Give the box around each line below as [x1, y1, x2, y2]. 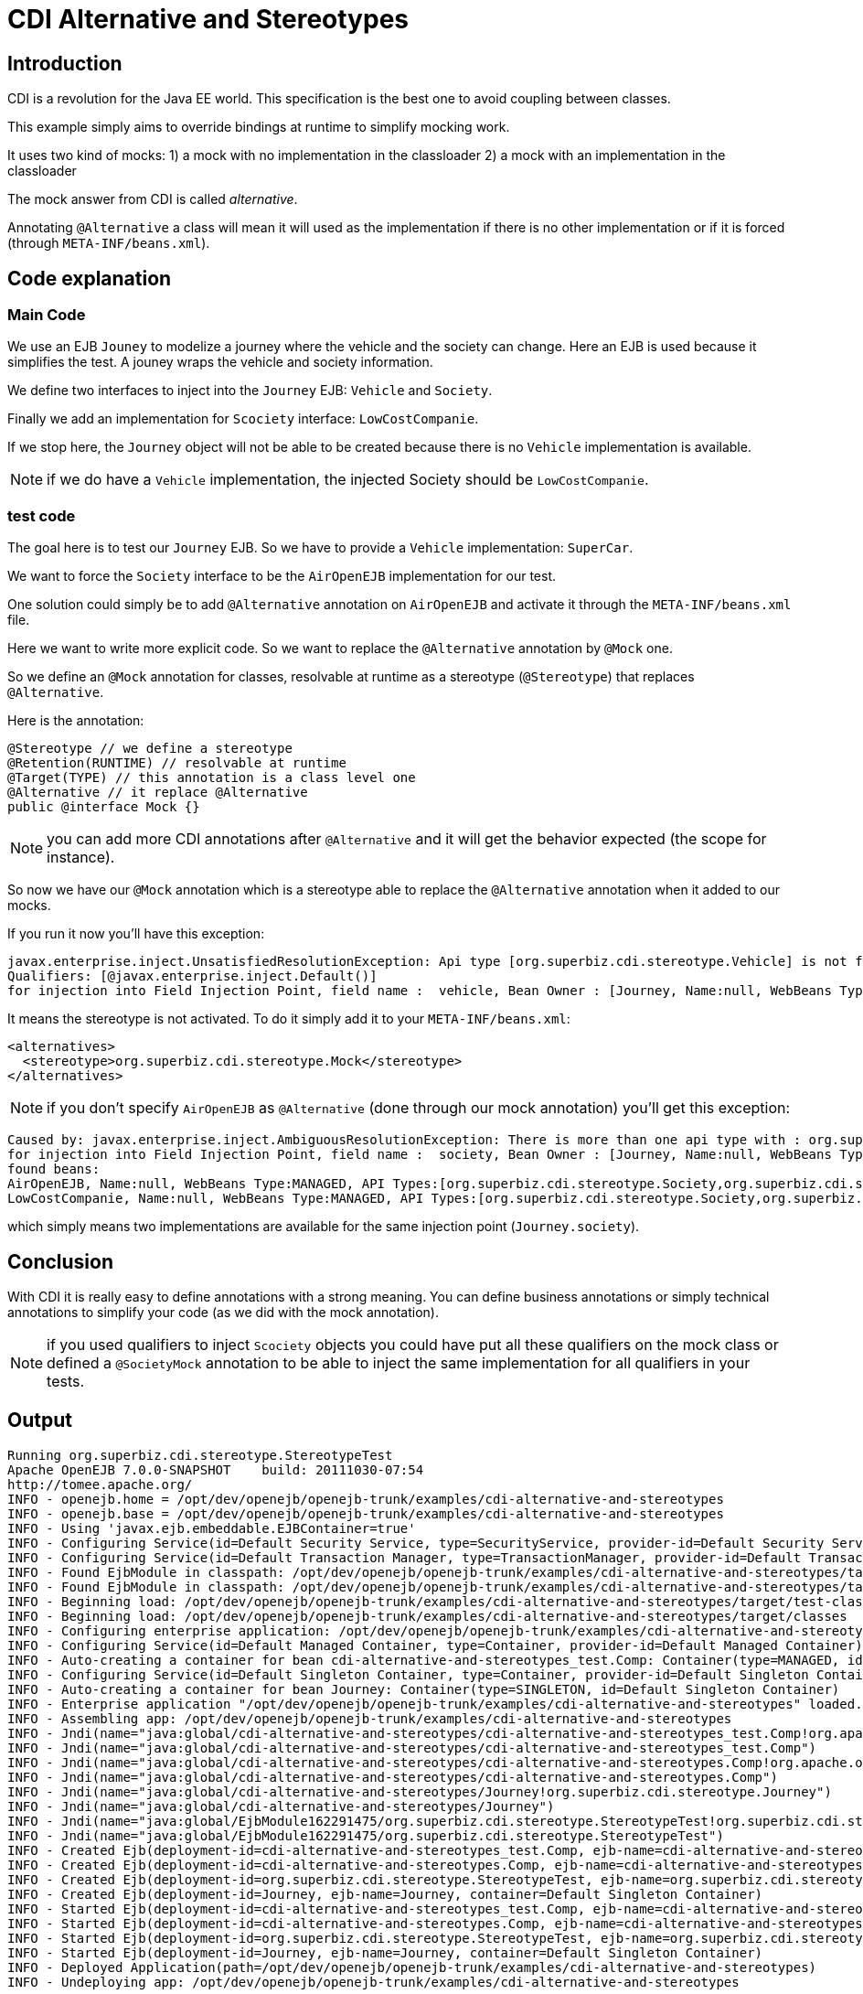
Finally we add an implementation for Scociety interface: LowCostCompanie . [7, 411, 479, 427]
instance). [47, 848, 115, 867]
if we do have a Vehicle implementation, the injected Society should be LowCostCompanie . [47, 470, 649, 489]
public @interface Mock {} [7, 799, 200, 815]
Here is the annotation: [7, 713, 144, 729]
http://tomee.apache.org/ [7, 1476, 193, 1492]
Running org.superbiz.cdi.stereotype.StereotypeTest [7, 1447, 393, 1463]
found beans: [7, 1162, 101, 1177]
